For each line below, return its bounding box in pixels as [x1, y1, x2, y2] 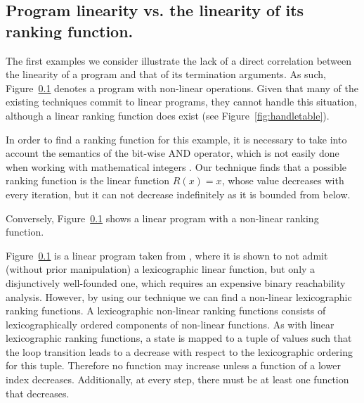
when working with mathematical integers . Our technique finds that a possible [6, 159, 346, 174]
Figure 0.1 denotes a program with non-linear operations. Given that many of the [6, 80, 358, 95]
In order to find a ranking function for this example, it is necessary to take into [6, 132, 347, 146]
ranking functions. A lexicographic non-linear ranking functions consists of [6, 303, 326, 318]
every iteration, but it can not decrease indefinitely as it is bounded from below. [6, 186, 351, 201]
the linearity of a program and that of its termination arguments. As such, [6, 67, 326, 82]
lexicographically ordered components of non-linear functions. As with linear [6, 316, 334, 331]
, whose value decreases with [221, 173, 344, 188]
